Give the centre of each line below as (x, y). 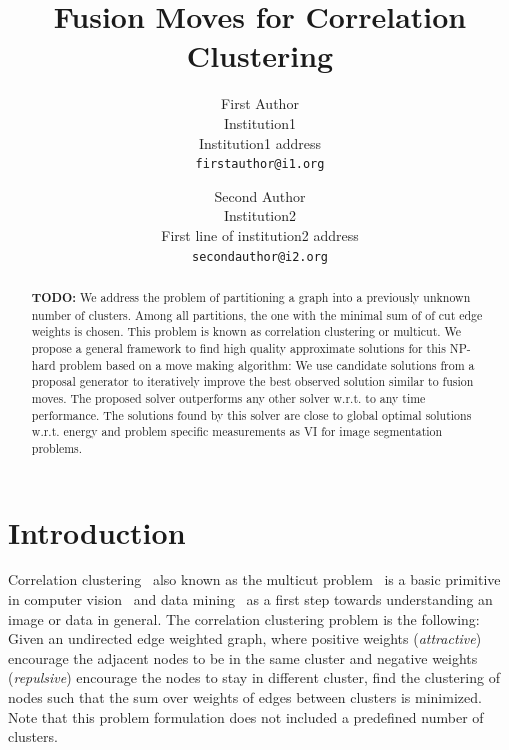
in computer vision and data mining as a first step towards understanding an (250, 599)
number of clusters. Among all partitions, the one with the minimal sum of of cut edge (257, 314)
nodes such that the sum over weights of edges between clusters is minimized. (245, 697)
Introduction (97, 531)
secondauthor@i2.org (260, 256)
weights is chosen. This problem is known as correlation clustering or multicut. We (246, 331)
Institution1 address (259, 142)
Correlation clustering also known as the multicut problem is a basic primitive (254, 579)
